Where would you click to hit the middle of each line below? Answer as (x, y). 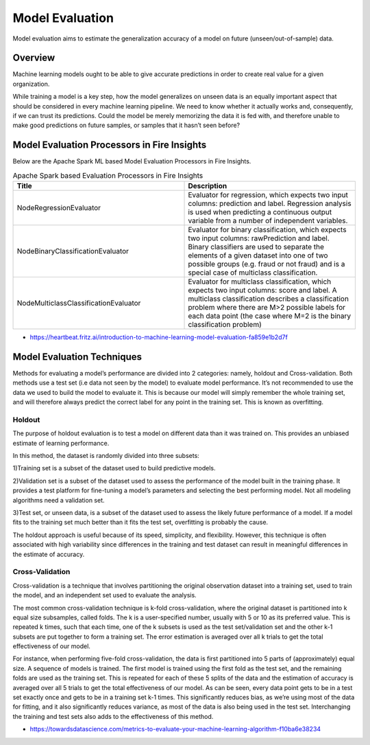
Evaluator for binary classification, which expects (267, 230)
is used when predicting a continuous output (260, 212)
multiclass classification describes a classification (269, 299)
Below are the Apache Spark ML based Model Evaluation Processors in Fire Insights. (132, 161)
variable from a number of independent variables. (268, 221)
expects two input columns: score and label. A (262, 290)
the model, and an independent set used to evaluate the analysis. (104, 595)
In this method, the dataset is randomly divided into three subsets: (106, 456)
